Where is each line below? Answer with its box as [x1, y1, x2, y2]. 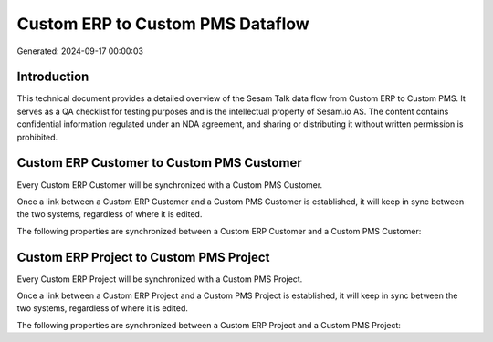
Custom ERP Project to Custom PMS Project [16, 249, 270, 264]
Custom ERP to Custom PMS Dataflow [16, 14, 309, 34]
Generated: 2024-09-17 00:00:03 [16, 46, 143, 57]
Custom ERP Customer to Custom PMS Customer [16, 155, 302, 171]
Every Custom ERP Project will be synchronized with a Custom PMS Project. [16, 274, 303, 285]
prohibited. [16, 131, 58, 142]
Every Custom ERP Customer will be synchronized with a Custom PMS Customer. [16, 179, 323, 191]
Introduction [16, 69, 89, 85]
